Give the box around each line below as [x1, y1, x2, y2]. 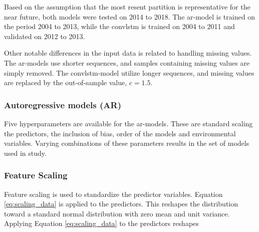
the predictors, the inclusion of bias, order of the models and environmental [4, 128, 236, 138]
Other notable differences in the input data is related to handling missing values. [4, 48, 252, 58]
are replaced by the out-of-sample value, [4, 77, 127, 88]
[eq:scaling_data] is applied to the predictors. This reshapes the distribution [4, 198, 238, 209]
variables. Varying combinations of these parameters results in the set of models [4, 138, 249, 148]
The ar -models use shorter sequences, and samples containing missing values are [4, 57, 250, 68]
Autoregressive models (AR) [4, 98, 121, 111]
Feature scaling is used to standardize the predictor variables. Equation [4, 188, 223, 199]
